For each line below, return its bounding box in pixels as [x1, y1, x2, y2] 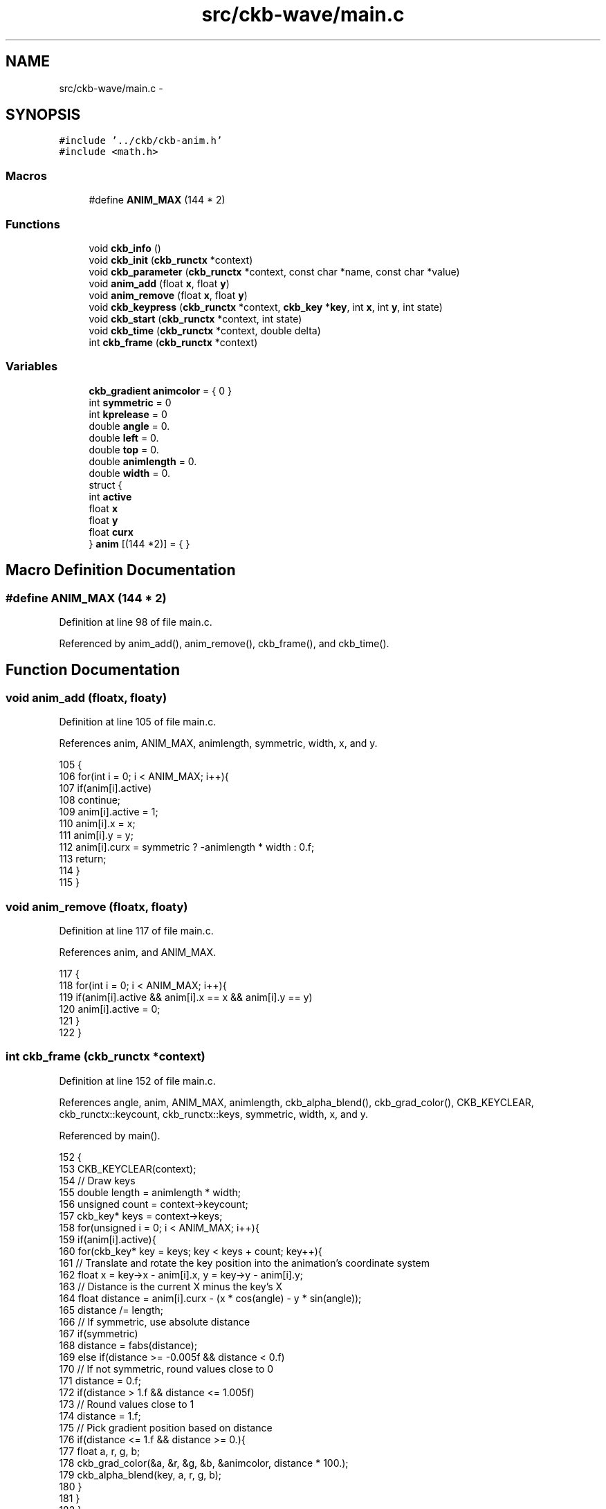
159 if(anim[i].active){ [59, 1233, 156, 1245]
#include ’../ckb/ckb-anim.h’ [59, 135, 223, 147]
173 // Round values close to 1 [59, 1398, 194, 1410]
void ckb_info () [89, 242, 161, 254]
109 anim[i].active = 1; [59, 806, 158, 818]
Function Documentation [6, 661, 180, 679]
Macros [6, 168, 47, 183]
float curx [89, 525, 134, 538]
